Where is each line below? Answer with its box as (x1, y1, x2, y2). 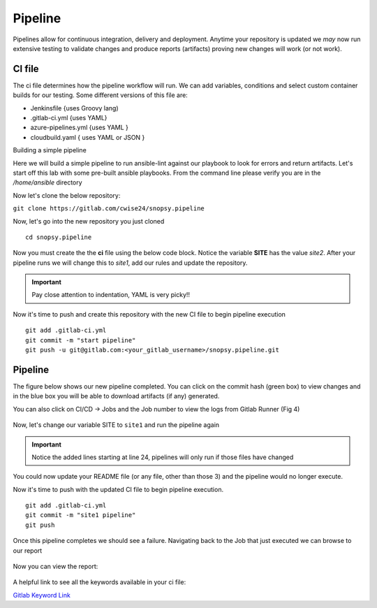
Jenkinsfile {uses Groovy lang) (30, 103, 119, 112)
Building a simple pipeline (13, 146, 87, 154)
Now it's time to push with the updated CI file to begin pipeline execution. (13, 485, 223, 493)
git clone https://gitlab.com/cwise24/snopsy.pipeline (13, 205, 205, 212)
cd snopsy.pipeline (25, 233, 92, 241)
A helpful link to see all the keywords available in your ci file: (13, 578, 186, 586)
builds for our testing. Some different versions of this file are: (13, 91, 188, 99)
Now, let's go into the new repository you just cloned (13, 217, 165, 225)
